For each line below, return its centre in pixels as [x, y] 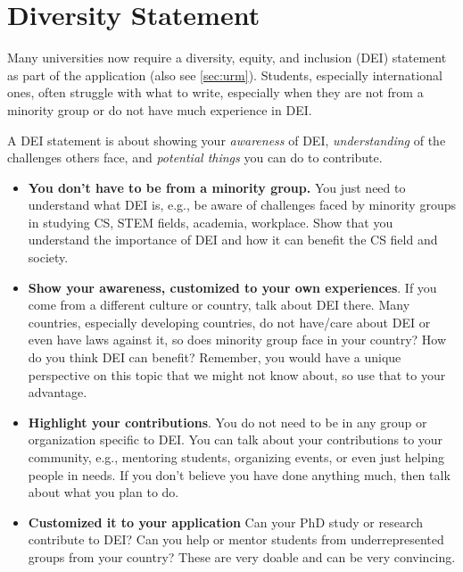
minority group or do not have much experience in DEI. [160, 109]
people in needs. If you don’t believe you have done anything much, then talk [239, 474]
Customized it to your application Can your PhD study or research [226, 522]
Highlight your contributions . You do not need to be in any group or [227, 422]
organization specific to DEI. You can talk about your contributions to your [236, 439]
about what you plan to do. [103, 492]
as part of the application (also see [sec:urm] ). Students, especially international [225, 75]
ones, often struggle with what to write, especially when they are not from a [215, 92]
